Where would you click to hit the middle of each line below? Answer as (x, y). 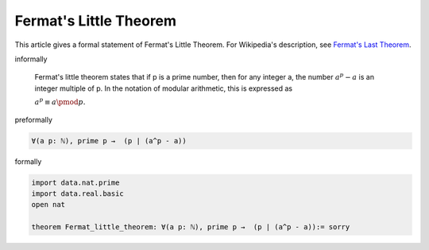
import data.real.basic (78, 194)
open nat (48, 205)
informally (31, 59)
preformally (34, 119)
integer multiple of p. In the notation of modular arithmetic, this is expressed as (164, 88)
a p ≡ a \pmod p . (60, 102)
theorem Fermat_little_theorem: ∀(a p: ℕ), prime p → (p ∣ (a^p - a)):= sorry (191, 227)
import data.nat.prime (75, 182)
